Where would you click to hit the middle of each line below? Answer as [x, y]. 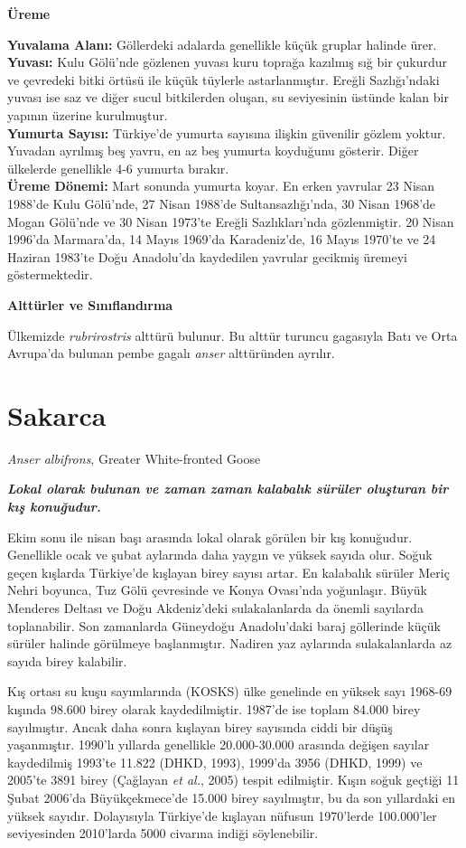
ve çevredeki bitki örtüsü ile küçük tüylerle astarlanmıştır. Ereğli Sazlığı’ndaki [224, 79]
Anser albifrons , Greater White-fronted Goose [134, 458]
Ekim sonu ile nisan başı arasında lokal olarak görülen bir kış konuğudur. [210, 537]
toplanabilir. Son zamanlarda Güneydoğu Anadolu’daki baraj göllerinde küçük [224, 625]
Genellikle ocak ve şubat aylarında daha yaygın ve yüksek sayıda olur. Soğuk [220, 555]
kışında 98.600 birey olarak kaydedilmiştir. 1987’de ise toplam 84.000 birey [214, 708]
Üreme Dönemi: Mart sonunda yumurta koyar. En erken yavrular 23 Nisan [221, 186]
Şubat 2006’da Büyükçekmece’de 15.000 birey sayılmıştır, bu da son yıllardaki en [232, 797]
